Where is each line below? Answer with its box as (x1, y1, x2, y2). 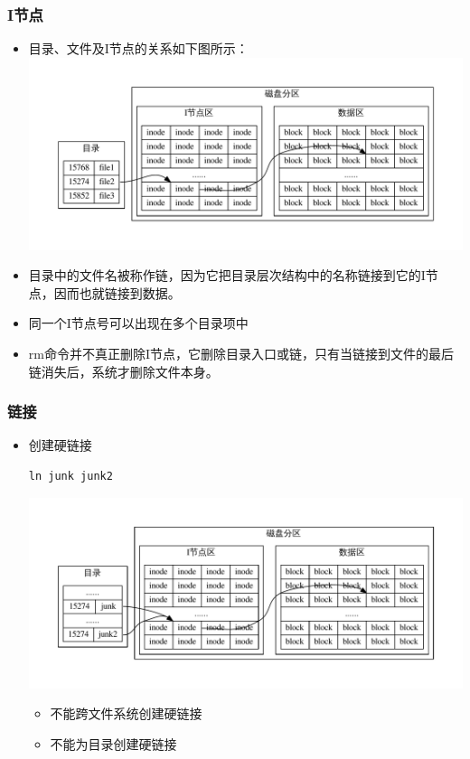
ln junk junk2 (28, 470, 113, 483)
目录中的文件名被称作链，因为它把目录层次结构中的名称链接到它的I (28, 266, 426, 285)
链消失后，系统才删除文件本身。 (28, 361, 219, 380)
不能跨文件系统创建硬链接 (50, 704, 202, 723)
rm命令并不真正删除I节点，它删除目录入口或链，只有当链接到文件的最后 (28, 344, 454, 363)
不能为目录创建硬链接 (50, 734, 177, 753)
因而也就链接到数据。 (53, 283, 181, 302)
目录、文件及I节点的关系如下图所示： (28, 39, 249, 58)
